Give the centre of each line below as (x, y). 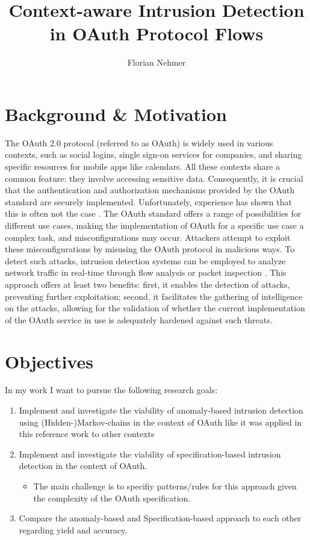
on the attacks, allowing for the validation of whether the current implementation (155, 308)
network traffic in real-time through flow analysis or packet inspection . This (146, 272)
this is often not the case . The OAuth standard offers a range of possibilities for (153, 213)
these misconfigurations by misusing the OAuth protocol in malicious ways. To (150, 249)
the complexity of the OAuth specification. (112, 498)
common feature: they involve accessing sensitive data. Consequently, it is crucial (154, 178)
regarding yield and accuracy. (73, 529)
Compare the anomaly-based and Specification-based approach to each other (160, 518)
